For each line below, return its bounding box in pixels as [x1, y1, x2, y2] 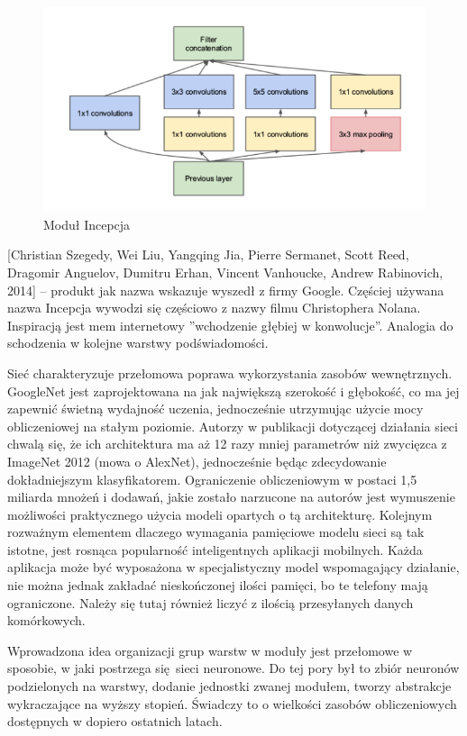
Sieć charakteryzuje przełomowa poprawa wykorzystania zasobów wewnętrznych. [7, 363, 453, 382]
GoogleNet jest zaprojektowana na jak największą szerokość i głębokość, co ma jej [7, 381, 460, 400]
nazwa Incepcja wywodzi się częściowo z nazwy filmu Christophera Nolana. [7, 298, 421, 317]
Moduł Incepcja [43, 214, 131, 233]
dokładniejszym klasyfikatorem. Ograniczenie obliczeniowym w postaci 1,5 [7, 469, 417, 488]
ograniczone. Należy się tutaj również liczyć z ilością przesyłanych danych [7, 593, 414, 612]
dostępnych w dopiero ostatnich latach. [7, 712, 223, 731]
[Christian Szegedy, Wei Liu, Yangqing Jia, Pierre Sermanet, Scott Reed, [7, 245, 409, 264]
